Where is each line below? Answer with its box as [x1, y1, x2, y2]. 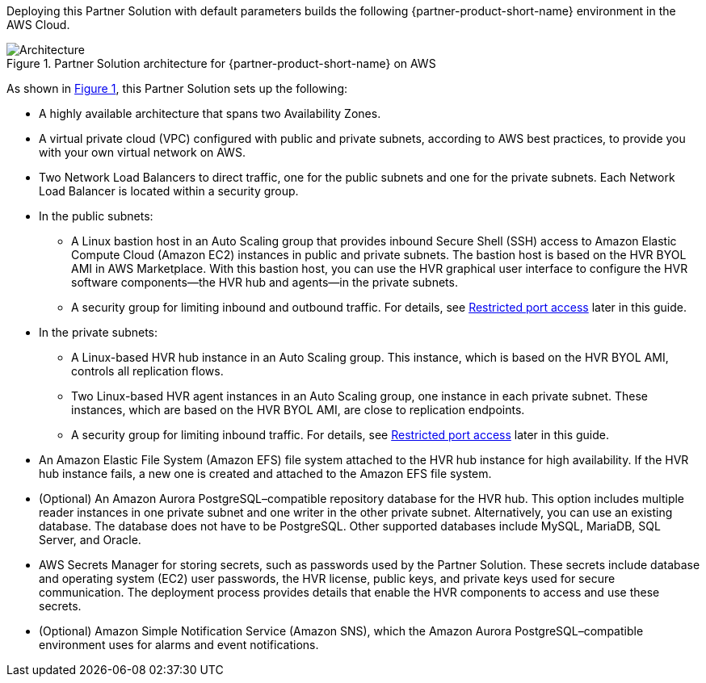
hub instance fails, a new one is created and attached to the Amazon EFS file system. [39, 467, 492, 480]
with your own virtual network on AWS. [39, 145, 246, 159]
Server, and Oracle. [39, 533, 141, 547]
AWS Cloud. [6, 18, 70, 31]
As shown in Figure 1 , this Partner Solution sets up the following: [6, 82, 347, 95]
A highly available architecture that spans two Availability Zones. [39, 107, 381, 120]
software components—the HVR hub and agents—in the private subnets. [71, 275, 458, 289]
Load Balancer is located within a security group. [39, 184, 299, 198]
